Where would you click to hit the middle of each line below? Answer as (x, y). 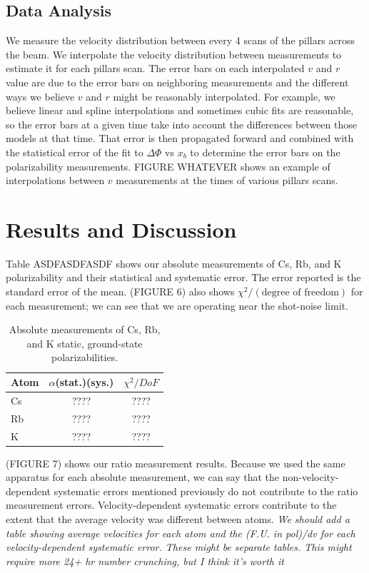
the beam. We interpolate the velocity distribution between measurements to (174, 54)
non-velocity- (310, 477)
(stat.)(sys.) (85, 382)
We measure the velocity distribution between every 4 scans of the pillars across (181, 40)
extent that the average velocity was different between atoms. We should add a (178, 519)
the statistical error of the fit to (75, 152)
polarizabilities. (85, 357)
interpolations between (55, 180)
